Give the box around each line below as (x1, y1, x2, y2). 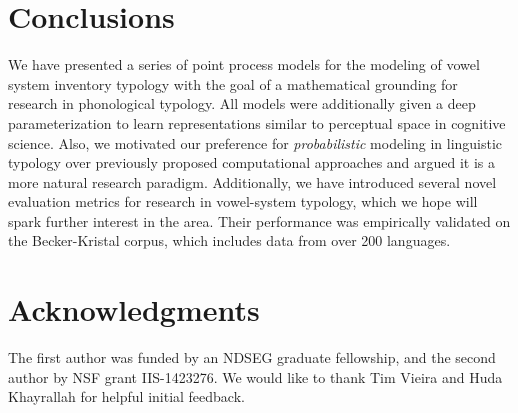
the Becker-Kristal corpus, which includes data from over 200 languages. (8, 230, 451, 251)
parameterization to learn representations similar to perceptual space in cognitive (8, 112, 506, 133)
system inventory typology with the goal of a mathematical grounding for (8, 73, 458, 94)
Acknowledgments (8, 289, 260, 330)
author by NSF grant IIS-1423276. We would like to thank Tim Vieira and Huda (8, 366, 503, 387)
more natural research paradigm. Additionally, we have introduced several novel (8, 171, 497, 192)
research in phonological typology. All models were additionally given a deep (8, 93, 476, 114)
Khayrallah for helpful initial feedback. (8, 386, 245, 407)
